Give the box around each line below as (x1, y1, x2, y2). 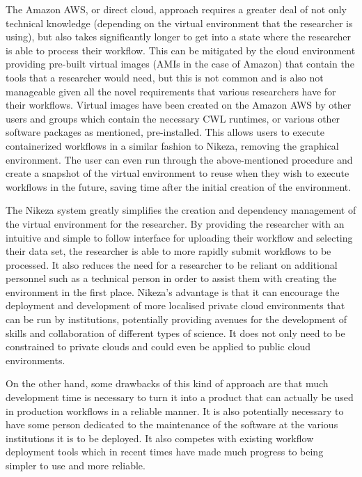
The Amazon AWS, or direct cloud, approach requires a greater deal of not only (6, 2, 347, 16)
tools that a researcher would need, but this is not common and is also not (6, 70, 324, 84)
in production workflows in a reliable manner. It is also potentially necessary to (6, 403, 344, 418)
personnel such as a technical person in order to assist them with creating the (6, 271, 337, 286)
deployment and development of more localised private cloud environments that (6, 298, 345, 313)
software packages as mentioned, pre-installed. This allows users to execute (6, 125, 324, 139)
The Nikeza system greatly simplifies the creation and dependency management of (6, 203, 356, 217)
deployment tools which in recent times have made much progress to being (6, 444, 324, 459)
